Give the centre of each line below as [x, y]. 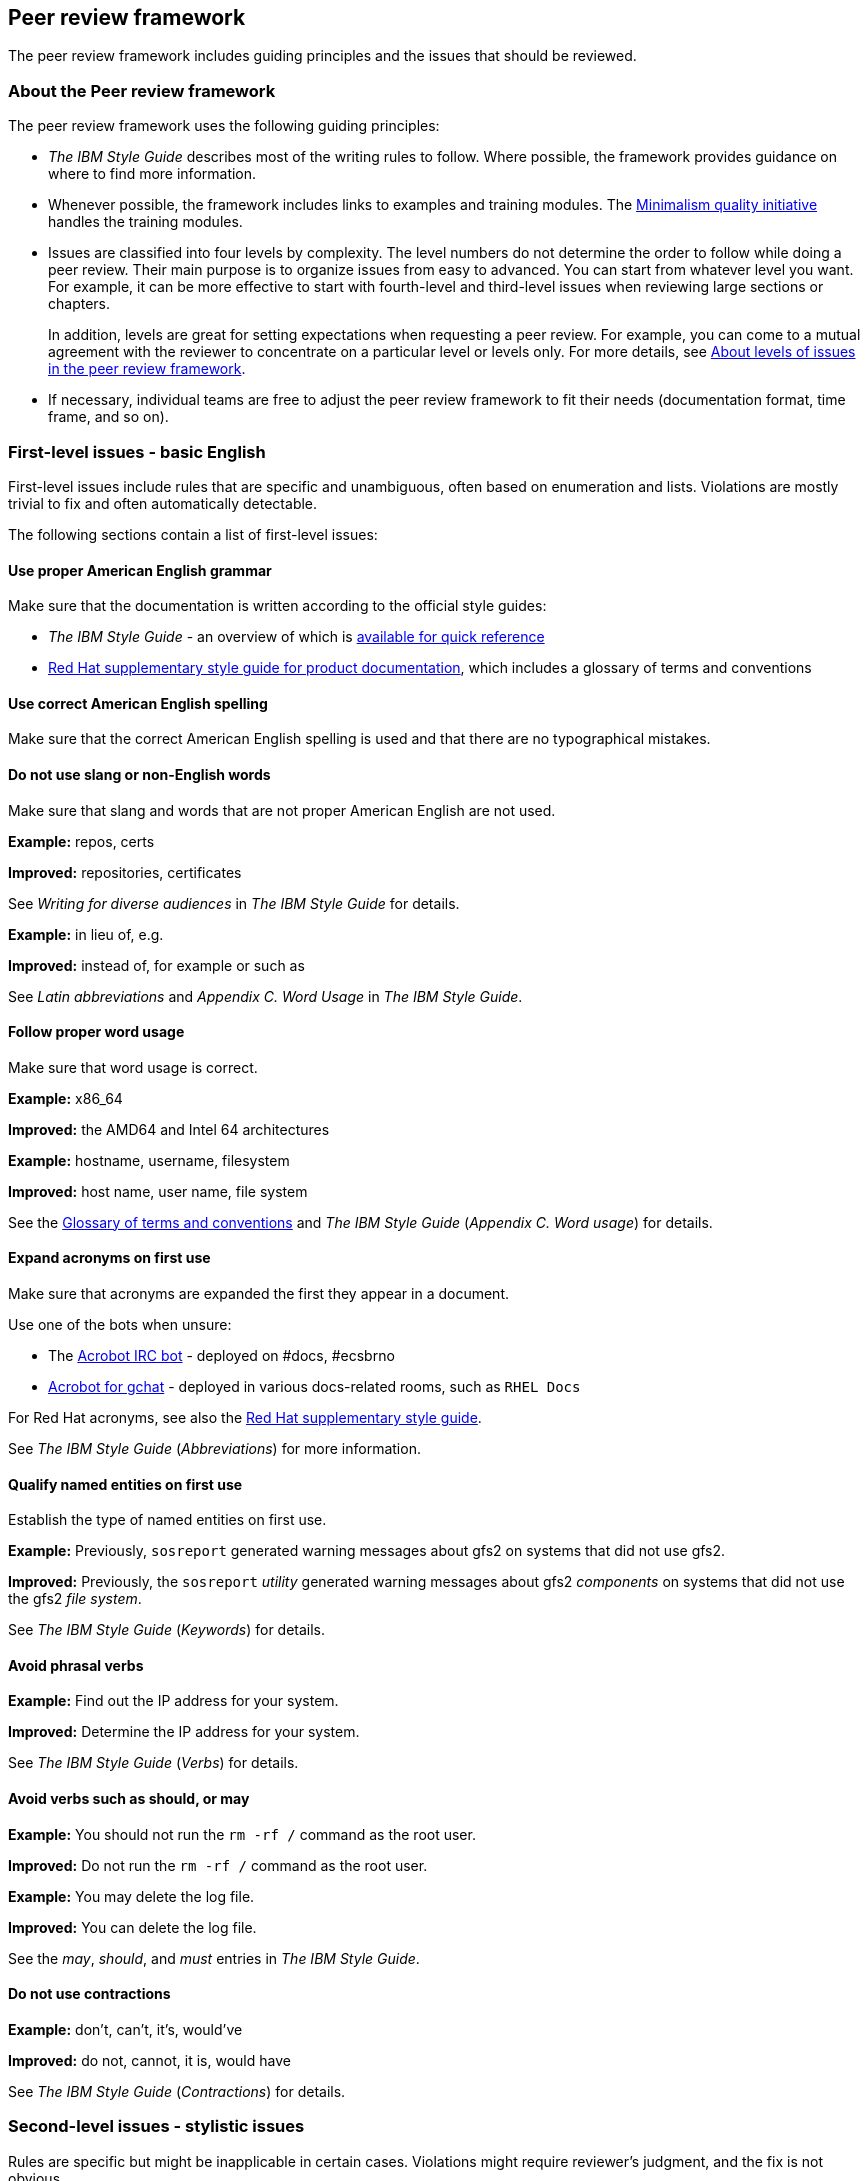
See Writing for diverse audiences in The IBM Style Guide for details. [234, 903]
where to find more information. [152, 174]
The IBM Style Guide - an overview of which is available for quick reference [296, 637]
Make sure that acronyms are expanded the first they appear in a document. [258, 1294]
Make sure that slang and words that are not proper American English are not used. [282, 810]
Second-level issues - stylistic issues [156, 2126]
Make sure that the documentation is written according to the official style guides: [277, 606]
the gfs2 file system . [75, 1599]
